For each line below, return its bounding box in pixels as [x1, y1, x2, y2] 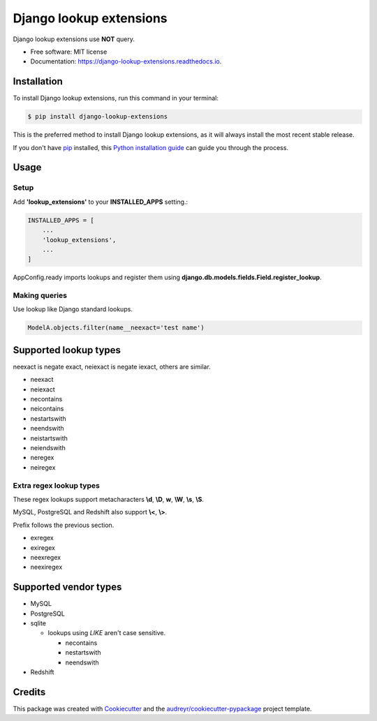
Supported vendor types [13, 581, 122, 593]
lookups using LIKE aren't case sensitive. [47, 629, 166, 637]
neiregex [30, 463, 56, 471]
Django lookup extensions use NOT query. [13, 35, 135, 43]
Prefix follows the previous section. [13, 521, 114, 529]
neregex [30, 454, 54, 462]
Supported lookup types [13, 344, 121, 356]
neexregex [30, 553, 61, 561]
